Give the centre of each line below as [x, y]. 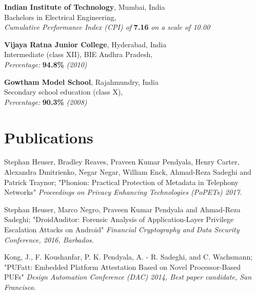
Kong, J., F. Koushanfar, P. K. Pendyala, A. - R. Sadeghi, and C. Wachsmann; [129, 257]
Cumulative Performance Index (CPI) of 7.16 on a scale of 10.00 [107, 27]
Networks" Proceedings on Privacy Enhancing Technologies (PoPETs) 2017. [123, 192]
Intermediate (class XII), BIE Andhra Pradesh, [78, 54]
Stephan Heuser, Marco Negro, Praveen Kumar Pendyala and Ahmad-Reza [122, 209]
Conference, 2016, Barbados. [49, 239]
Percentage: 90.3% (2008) [46, 102]
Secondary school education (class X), [64, 92]
